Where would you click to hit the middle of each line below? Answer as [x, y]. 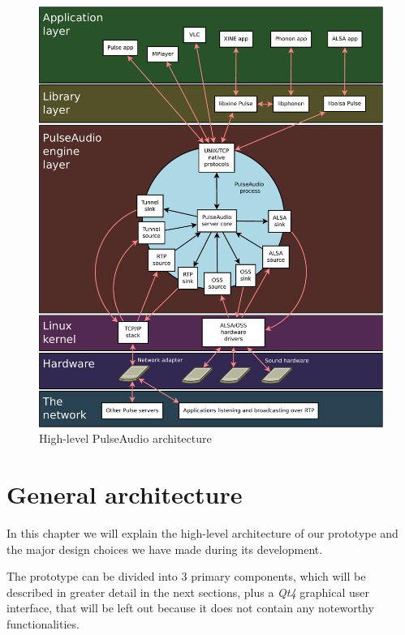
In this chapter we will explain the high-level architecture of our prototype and [202, 533]
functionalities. [43, 624]
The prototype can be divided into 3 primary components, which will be [186, 576]
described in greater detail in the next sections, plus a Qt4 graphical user [188, 592]
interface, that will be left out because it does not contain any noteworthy [190, 608]
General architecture [125, 494]
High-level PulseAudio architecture [125, 438]
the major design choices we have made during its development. [165, 549]
